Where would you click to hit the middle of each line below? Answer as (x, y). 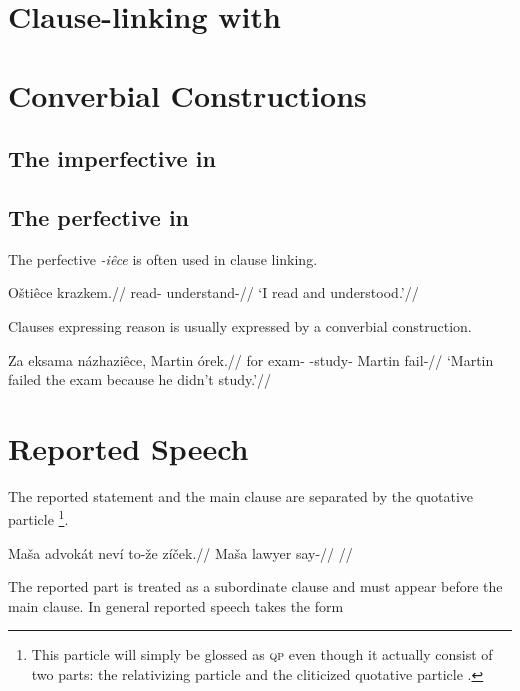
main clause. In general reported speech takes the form (176, 605)
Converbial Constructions (187, 94)
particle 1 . (38, 518)
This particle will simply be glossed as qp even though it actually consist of (262, 654)
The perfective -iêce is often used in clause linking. (163, 258)
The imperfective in (112, 158)
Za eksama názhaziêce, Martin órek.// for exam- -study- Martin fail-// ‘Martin (251, 359)
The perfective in (98, 216)
